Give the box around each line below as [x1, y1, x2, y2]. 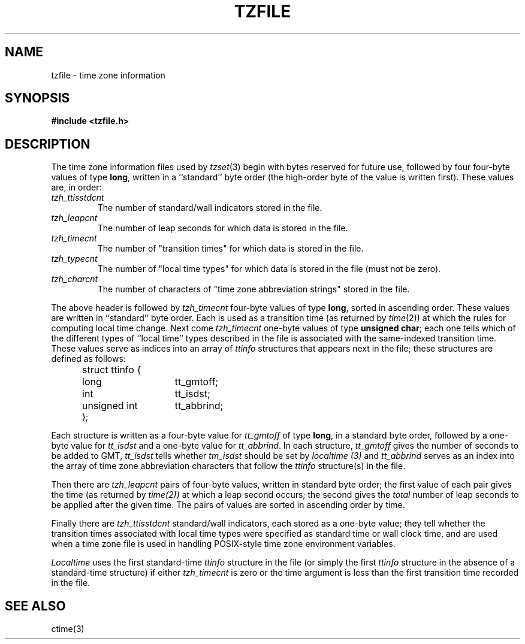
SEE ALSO [5, 598, 66, 613]
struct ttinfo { [82, 364, 141, 376]
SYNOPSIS [5, 90, 70, 106]
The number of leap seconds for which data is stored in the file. [97, 223, 348, 234]
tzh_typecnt [51, 253, 98, 264]
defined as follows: [51, 353, 126, 364]
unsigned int [82, 400, 138, 412]
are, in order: [51, 182, 102, 193]
